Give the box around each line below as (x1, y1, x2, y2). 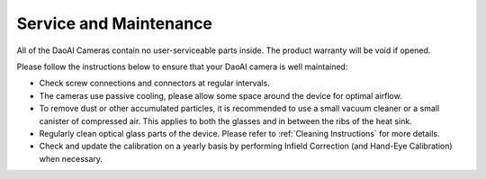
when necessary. (39, 153, 103, 164)
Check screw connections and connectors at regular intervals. (39, 77, 270, 89)
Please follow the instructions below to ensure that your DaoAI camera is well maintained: (16, 61, 348, 72)
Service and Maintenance (16, 13, 213, 33)
